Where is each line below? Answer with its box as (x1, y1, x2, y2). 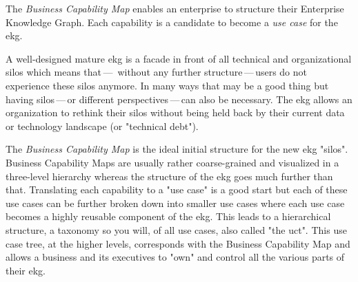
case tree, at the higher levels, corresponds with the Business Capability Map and (6, 236, 350, 250)
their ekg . (6, 263, 46, 277)
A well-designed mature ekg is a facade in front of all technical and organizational (6, 51, 352, 65)
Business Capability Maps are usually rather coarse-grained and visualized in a (6, 155, 339, 169)
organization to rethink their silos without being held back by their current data (6, 105, 345, 120)
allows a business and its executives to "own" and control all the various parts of (6, 250, 345, 264)
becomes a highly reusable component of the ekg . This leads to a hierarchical (6, 209, 331, 224)
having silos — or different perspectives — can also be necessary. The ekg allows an (6, 91, 352, 106)
